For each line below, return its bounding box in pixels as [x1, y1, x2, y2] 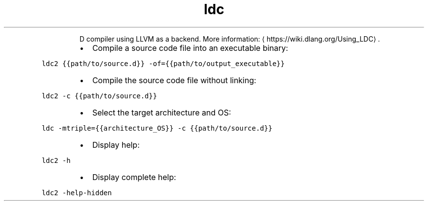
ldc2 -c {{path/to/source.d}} [42, 91, 157, 100]
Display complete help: [92, 172, 176, 182]
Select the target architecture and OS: [92, 107, 231, 117]
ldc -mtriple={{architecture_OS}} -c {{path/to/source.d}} [42, 124, 273, 132]
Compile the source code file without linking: [92, 75, 257, 85]
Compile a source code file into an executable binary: [92, 43, 288, 53]
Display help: [92, 139, 140, 150]
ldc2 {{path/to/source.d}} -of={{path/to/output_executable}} [42, 59, 285, 68]
